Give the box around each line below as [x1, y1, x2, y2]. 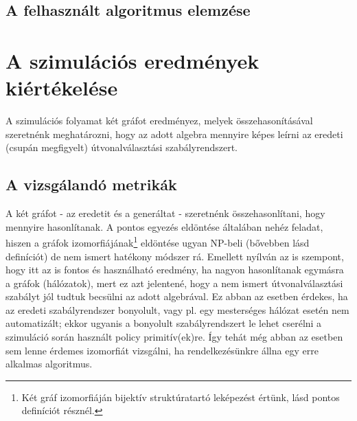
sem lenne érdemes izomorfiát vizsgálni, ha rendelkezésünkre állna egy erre [5, 343, 319, 357]
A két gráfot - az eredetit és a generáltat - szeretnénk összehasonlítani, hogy [5, 206, 325, 220]
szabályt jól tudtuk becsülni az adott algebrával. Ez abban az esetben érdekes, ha [5, 289, 348, 304]
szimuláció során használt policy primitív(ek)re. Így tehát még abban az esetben [5, 330, 343, 344]
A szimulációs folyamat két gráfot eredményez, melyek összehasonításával [5, 113, 313, 128]
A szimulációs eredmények [5, 46, 260, 74]
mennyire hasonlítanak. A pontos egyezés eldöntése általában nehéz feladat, [5, 219, 323, 234]
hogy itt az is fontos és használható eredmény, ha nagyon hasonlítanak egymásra [5, 262, 344, 277]
